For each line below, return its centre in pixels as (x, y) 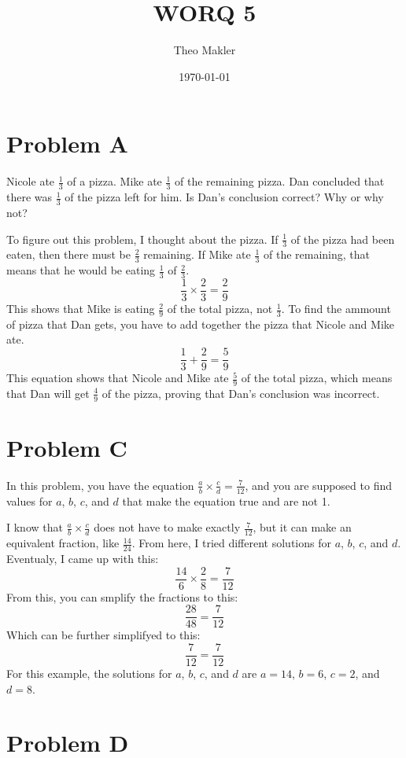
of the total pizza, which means (317, 378)
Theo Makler (205, 50)
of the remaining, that (317, 254)
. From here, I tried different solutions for (231, 543)
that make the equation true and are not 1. (226, 500)
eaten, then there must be (68, 254)
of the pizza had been (343, 239)
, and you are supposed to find (318, 485)
